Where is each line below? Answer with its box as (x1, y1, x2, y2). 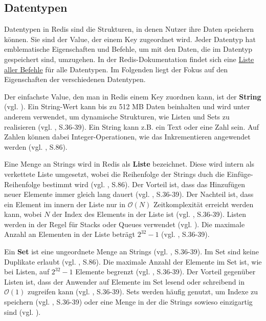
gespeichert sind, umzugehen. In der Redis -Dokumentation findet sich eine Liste (4, 53, 254, 64)
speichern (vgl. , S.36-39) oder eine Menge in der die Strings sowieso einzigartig (4, 296, 253, 307)
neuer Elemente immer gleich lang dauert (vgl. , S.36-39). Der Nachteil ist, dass (4, 189, 254, 199)
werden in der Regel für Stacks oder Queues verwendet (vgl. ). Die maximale (4, 218, 245, 229)
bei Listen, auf (4, 266, 50, 277)
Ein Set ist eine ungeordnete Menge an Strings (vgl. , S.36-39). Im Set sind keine (4, 246, 259, 257)
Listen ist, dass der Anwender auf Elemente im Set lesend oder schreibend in (4, 276, 245, 287)
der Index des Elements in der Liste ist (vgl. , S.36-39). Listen (52, 209, 247, 219)
